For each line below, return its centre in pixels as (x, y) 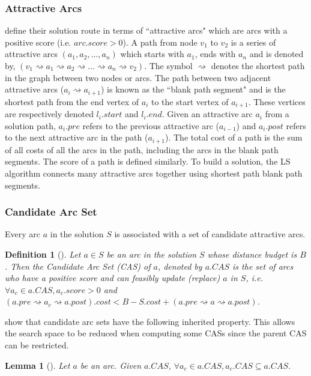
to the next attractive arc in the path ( (77, 137)
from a (277, 114)
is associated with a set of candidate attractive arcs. (210, 234)
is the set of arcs (263, 266)
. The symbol (168, 65)
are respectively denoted (49, 114)
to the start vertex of (190, 101)
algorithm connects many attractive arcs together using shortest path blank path (154, 173)
